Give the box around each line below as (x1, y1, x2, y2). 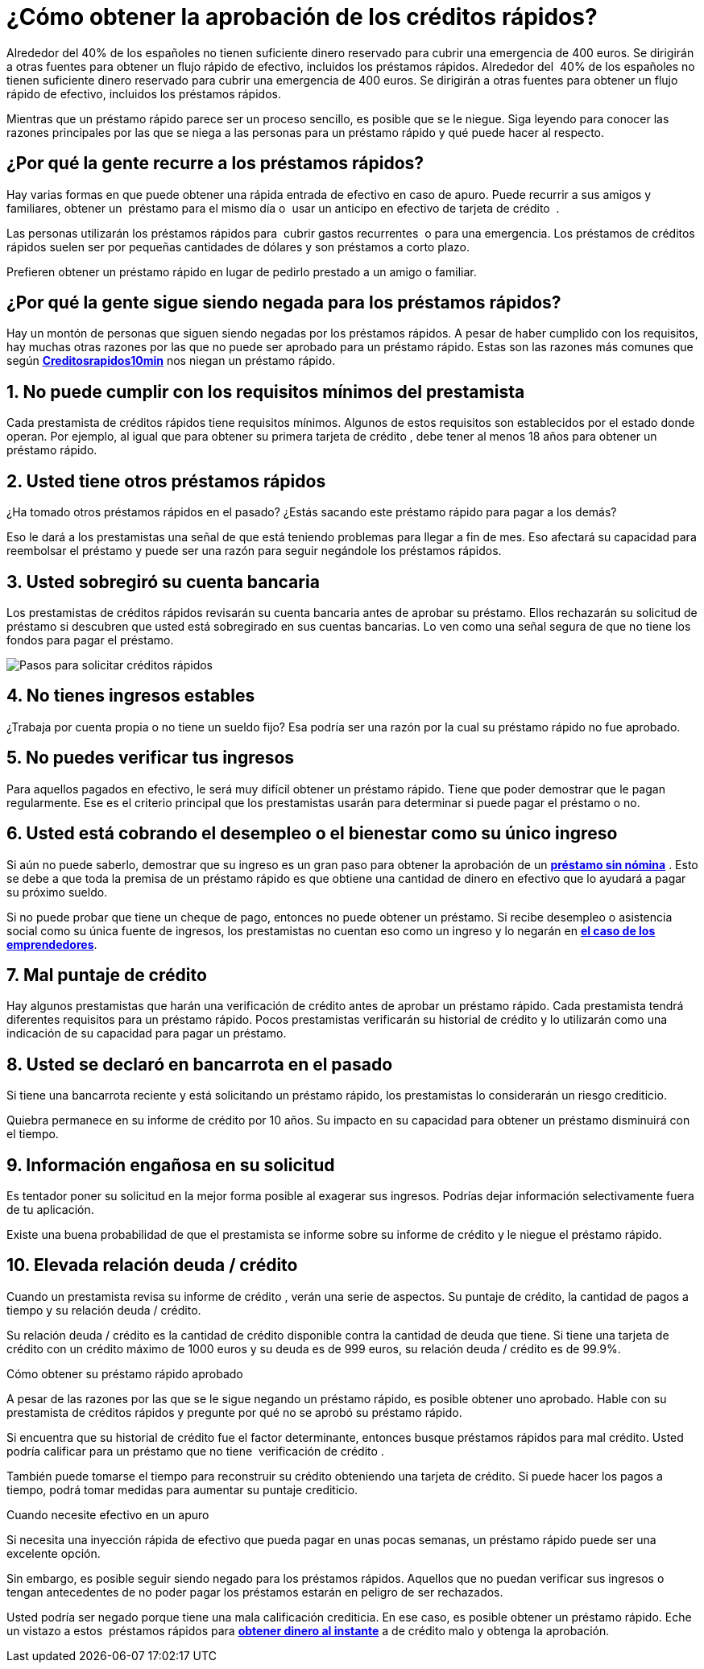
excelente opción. (6, 1546, 101, 1560)
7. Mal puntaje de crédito (6, 964, 207, 985)
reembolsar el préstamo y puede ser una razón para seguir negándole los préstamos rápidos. (6, 544, 502, 558)
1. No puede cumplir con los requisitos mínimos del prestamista (6, 381, 525, 402)
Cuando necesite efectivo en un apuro (6, 1507, 209, 1522)
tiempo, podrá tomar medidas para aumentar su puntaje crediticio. (6, 1482, 358, 1497)
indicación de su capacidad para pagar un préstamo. (6, 1026, 287, 1041)
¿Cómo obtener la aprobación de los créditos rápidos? (6, 3, 598, 31)
